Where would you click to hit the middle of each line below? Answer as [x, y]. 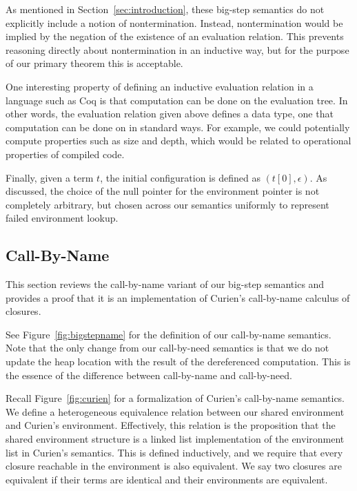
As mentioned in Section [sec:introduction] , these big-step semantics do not [165, 9]
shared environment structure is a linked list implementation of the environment [175, 439]
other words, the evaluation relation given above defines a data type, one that [170, 114]
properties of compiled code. [65, 154]
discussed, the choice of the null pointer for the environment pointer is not [163, 191]
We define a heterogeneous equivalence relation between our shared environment [175, 411]
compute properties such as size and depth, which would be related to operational [178, 141]
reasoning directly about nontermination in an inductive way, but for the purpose [177, 49]
